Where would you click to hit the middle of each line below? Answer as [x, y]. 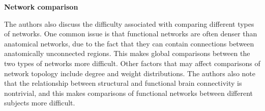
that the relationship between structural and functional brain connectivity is [123, 83]
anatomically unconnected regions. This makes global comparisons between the [127, 53]
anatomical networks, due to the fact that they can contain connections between [129, 43]
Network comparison [41, 7]
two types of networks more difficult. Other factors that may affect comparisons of [132, 63]
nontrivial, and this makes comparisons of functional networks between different [128, 93]
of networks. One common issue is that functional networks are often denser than [131, 34]
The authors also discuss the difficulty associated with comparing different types [129, 23]
